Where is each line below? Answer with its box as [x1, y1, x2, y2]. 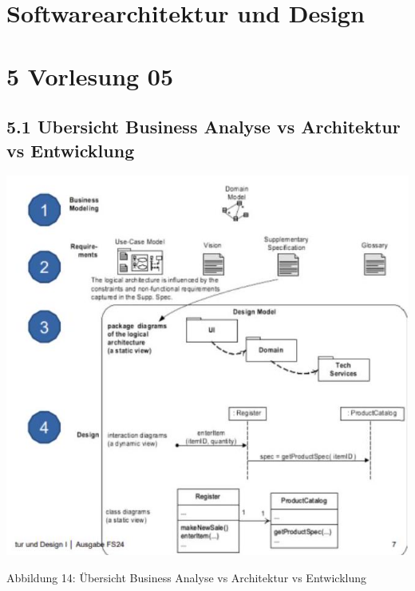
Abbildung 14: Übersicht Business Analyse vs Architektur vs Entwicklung [6, 569, 367, 585]
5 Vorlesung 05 [6, 59, 174, 92]
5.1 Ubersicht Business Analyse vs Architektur [6, 114, 401, 139]
